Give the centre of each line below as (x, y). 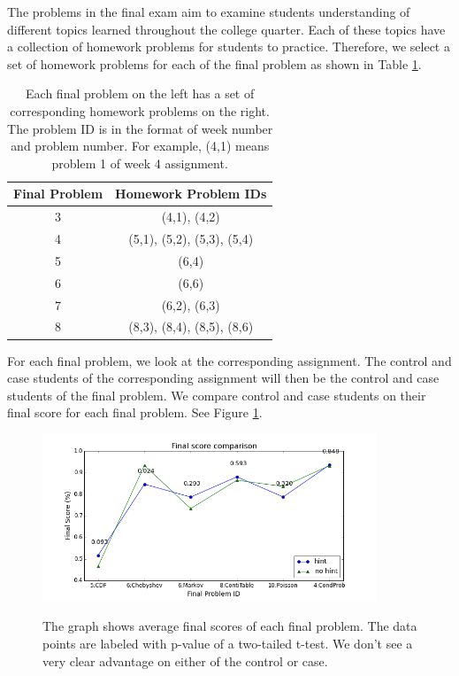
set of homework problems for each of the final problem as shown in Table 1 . (214, 63)
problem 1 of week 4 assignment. (140, 163)
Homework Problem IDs (191, 194)
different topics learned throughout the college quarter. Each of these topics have (226, 29)
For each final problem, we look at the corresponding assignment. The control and (229, 360)
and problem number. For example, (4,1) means (140, 146)
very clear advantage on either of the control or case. (185, 660)
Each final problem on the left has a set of (140, 93)
